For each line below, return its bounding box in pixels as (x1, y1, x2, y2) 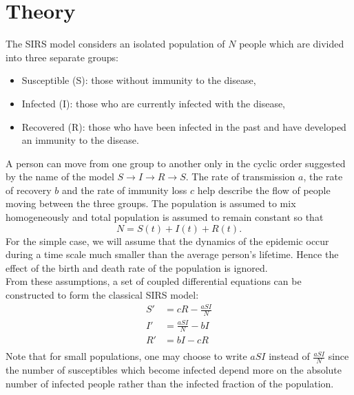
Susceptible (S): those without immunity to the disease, (21, 73, 256, 87)
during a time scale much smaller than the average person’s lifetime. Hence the (6, 247, 339, 261)
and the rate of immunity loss (61, 182, 187, 197)
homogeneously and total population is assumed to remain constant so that (6, 210, 324, 224)
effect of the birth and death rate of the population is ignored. (6, 260, 268, 275)
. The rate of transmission (185, 169, 295, 184)
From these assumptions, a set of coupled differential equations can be (6, 274, 302, 288)
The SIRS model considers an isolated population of (6, 36, 225, 51)
